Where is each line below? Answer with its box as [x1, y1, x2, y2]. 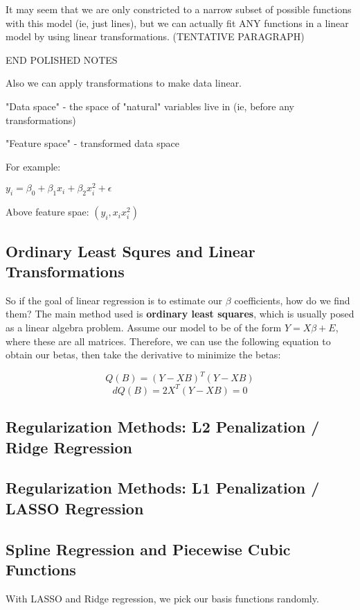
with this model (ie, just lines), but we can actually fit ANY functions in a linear [6, 15, 349, 30]
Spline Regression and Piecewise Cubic [6, 538, 291, 559]
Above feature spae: [6, 204, 89, 219]
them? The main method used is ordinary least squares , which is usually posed [6, 306, 354, 321]
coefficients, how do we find [234, 293, 350, 307]
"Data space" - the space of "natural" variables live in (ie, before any [6, 98, 294, 113]
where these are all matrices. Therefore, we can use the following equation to [6, 333, 331, 348]
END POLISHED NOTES [6, 52, 118, 67]
